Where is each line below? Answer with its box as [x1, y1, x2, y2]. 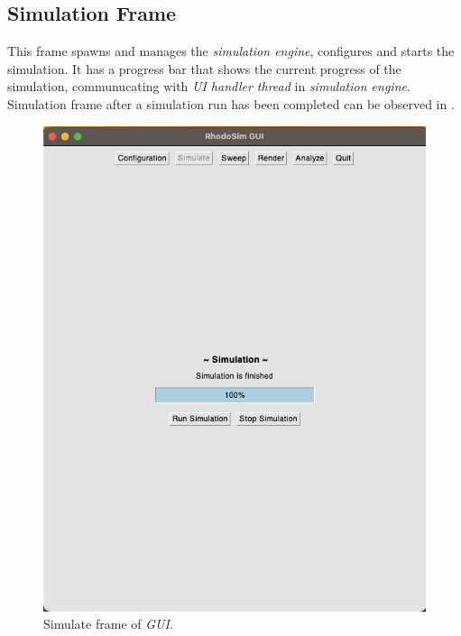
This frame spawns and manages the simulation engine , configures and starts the [7, 41, 455, 60]
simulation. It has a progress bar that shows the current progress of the [7, 59, 401, 78]
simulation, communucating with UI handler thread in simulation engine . [7, 77, 410, 96]
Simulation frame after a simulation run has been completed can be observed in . [7, 94, 455, 113]
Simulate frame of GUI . [43, 614, 173, 633]
